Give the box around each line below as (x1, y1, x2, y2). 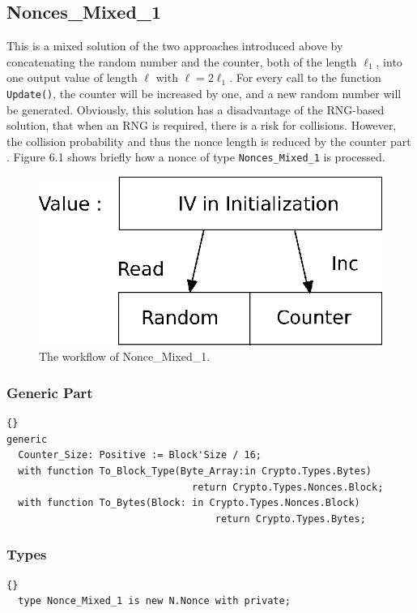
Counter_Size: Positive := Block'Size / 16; (18, 449, 262, 461)
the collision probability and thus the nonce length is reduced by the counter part (6, 132, 411, 149)
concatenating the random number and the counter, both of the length (6, 53, 357, 70)
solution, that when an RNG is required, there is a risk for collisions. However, (6, 117, 397, 134)
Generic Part (6, 382, 93, 402)
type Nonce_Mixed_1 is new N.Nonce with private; (18, 595, 291, 607)
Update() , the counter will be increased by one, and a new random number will (6, 84, 402, 101)
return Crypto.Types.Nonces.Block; (192, 481, 384, 493)
